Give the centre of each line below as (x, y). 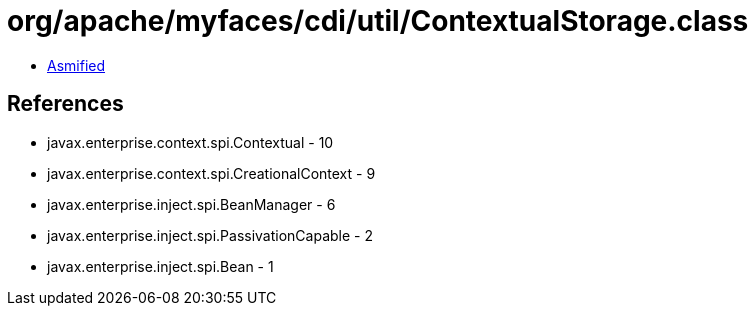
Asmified (76, 65)
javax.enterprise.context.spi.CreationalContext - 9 (211, 173)
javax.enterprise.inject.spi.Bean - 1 (160, 266)
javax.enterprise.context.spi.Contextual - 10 (190, 142)
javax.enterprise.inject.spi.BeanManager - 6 (191, 204)
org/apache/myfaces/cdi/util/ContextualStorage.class (378, 21)
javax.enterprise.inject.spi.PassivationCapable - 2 (210, 235)
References (65, 104)
